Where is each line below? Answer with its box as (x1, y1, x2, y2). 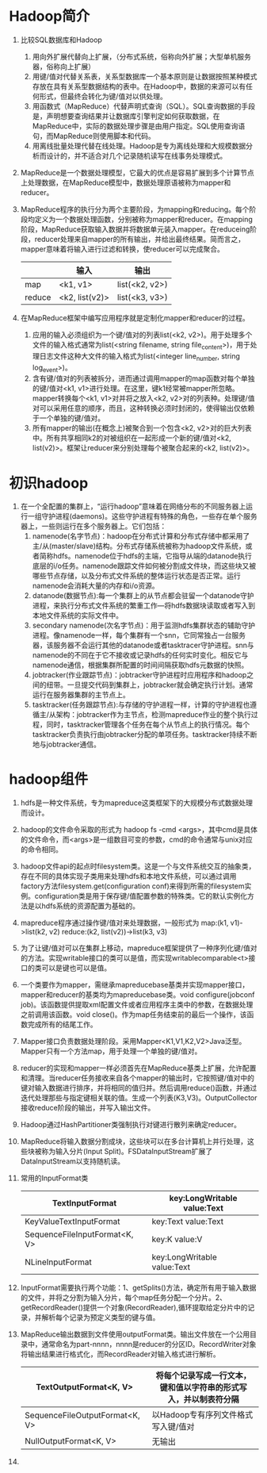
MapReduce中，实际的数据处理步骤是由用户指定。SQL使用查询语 (32, 121, 246, 131)
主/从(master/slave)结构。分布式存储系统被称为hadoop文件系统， (32, 541, 246, 551)
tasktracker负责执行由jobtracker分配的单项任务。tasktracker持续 (32, 730, 244, 739)
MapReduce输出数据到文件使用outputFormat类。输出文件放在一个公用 (20, 1329, 250, 1339)
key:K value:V (151, 1234, 203, 1245)
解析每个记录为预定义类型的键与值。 (41, 1313, 160, 1322)
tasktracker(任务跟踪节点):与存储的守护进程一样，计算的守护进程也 (32, 700, 250, 710)
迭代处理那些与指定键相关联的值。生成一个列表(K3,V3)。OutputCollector (20, 1093, 257, 1103)
